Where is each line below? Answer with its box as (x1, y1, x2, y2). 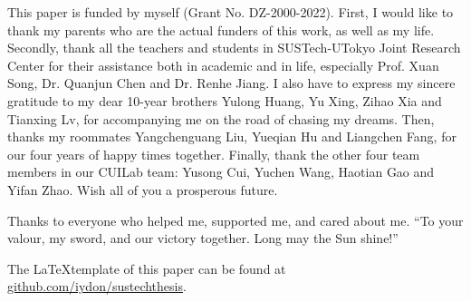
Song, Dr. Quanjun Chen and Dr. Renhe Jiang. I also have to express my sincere (7, 73, 456, 93)
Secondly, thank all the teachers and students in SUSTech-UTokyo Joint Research (7, 38, 461, 57)
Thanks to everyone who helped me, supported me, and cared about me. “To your (7, 210, 464, 229)
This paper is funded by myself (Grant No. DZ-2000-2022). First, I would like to (7, 3, 454, 21)
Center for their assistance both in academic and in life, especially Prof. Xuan (7, 55, 439, 74)
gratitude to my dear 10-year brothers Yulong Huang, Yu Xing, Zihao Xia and (7, 91, 442, 110)
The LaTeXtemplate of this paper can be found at (7, 258, 286, 278)
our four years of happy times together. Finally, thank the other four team (7, 144, 420, 163)
